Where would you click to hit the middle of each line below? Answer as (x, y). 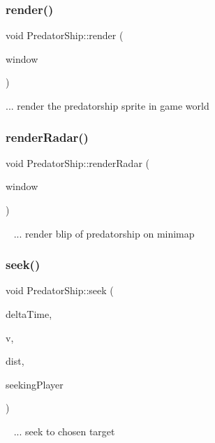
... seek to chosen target (64, 431)
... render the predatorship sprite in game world (107, 106)
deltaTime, (29, 314)
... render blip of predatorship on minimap (104, 233)
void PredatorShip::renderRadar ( (77, 162)
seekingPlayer (35, 384)
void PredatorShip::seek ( (60, 290)
